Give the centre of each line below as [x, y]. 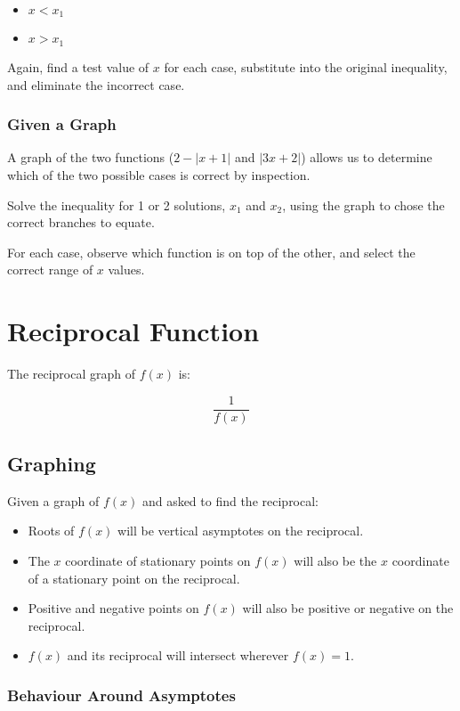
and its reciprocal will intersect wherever [178, 655]
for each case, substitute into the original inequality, [306, 66]
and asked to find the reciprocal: [230, 500]
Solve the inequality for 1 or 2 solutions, [117, 204]
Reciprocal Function [133, 331]
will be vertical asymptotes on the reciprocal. [241, 531]
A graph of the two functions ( [91, 157]
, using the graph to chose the [363, 204]
